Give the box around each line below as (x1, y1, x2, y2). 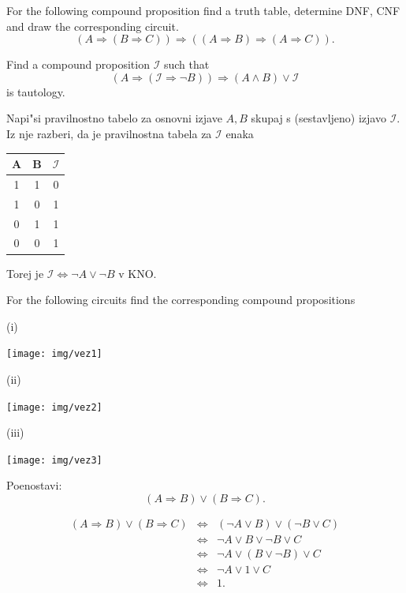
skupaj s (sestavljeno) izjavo (251, 110, 386, 126)
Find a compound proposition (6, 56, 150, 73)
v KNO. (118, 265, 157, 281)
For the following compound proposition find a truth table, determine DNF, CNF (6, 2, 400, 18)
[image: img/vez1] (6, 348, 102, 360)
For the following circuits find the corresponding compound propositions (6, 291, 356, 308)
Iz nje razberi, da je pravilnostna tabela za (6, 125, 212, 141)
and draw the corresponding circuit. (6, 17, 179, 34)
